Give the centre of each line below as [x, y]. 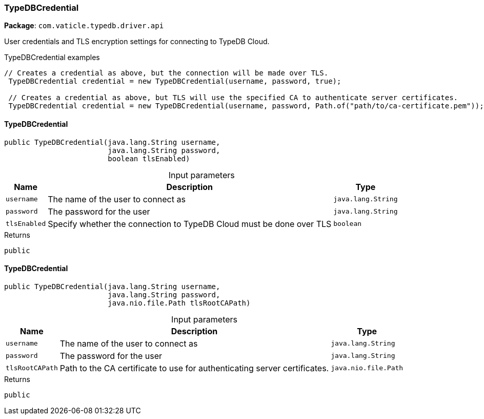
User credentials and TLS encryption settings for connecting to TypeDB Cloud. [137, 42]
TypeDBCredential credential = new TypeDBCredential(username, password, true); [175, 81]
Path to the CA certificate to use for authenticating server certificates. [194, 368]
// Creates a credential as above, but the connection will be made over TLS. [166, 73]
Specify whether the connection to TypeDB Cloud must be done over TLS [190, 224]
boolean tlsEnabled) [149, 158]
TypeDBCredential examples [52, 58]
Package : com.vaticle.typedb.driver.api [84, 26]
